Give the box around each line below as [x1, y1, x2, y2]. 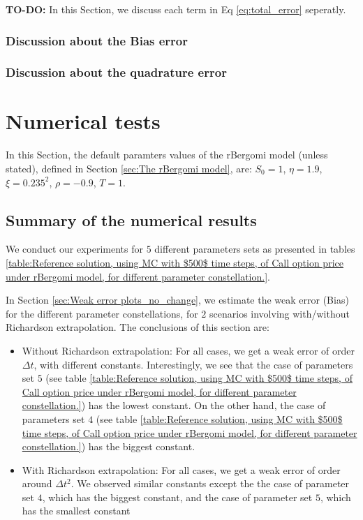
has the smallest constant [22, 503, 131, 518]
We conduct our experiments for [6, 242, 143, 256]
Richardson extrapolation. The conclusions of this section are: [6, 320, 269, 334]
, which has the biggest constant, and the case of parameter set [42, 489, 313, 504]
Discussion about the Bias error [6, 31, 188, 49]
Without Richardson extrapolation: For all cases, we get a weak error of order [22, 343, 355, 357]
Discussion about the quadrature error [6, 64, 227, 81]
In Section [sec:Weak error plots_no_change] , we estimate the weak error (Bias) [6, 292, 349, 307]
